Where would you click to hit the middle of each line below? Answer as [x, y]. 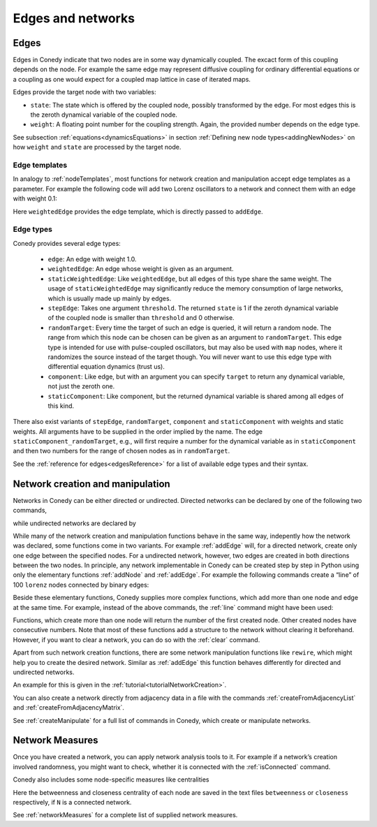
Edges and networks [74, 18]
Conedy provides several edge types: [67, 243]
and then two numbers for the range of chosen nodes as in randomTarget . [121, 451]
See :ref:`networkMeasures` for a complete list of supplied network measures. [125, 815]
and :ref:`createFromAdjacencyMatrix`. [69, 708]
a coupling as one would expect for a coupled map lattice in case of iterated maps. [132, 79]
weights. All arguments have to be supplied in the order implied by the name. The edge [138, 431]
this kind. [61, 406]
